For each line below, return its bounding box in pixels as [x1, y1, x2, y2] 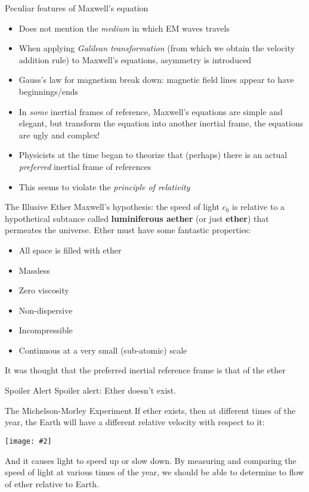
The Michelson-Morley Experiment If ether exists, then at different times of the [5, 404, 296, 416]
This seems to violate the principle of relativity [18, 180, 190, 193]
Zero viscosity [18, 284, 69, 296]
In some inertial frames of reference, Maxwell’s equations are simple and [18, 105, 283, 117]
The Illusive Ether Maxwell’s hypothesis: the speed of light [5, 200, 220, 213]
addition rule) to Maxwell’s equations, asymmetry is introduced [18, 53, 252, 66]
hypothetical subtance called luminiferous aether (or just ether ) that [5, 212, 269, 224]
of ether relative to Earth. [5, 477, 99, 490]
